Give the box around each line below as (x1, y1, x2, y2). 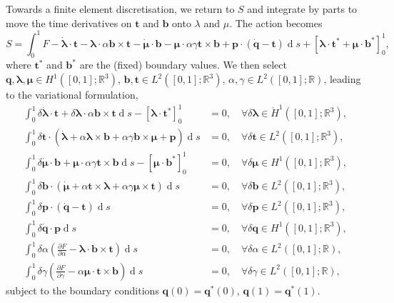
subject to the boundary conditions (6, 282, 159, 297)
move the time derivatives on (6, 15, 132, 30)
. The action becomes (229, 15, 323, 30)
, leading (323, 71, 361, 86)
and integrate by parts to (247, 1, 358, 16)
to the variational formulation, (6, 87, 138, 102)
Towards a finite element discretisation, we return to (6, 1, 235, 16)
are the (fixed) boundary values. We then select (79, 57, 287, 72)
